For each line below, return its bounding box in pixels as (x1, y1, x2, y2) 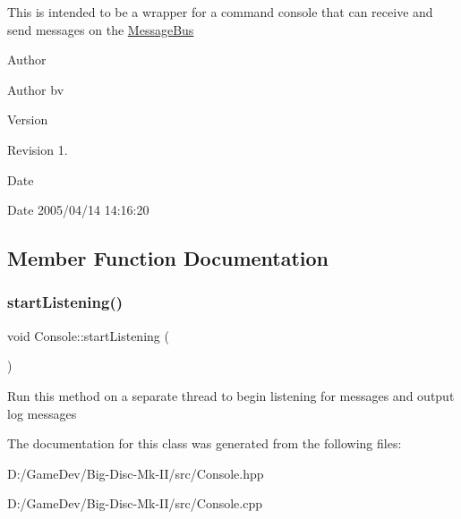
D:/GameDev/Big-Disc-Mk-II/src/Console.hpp (7, 464, 264, 482)
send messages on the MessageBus (7, 20, 194, 38)
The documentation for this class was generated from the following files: (7, 434, 402, 453)
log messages (7, 404, 77, 422)
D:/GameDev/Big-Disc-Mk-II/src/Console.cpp (7, 494, 263, 513)
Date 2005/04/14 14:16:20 (7, 200, 149, 219)
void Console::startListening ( (7, 326, 169, 345)
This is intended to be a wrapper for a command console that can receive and (7, 3, 433, 21)
